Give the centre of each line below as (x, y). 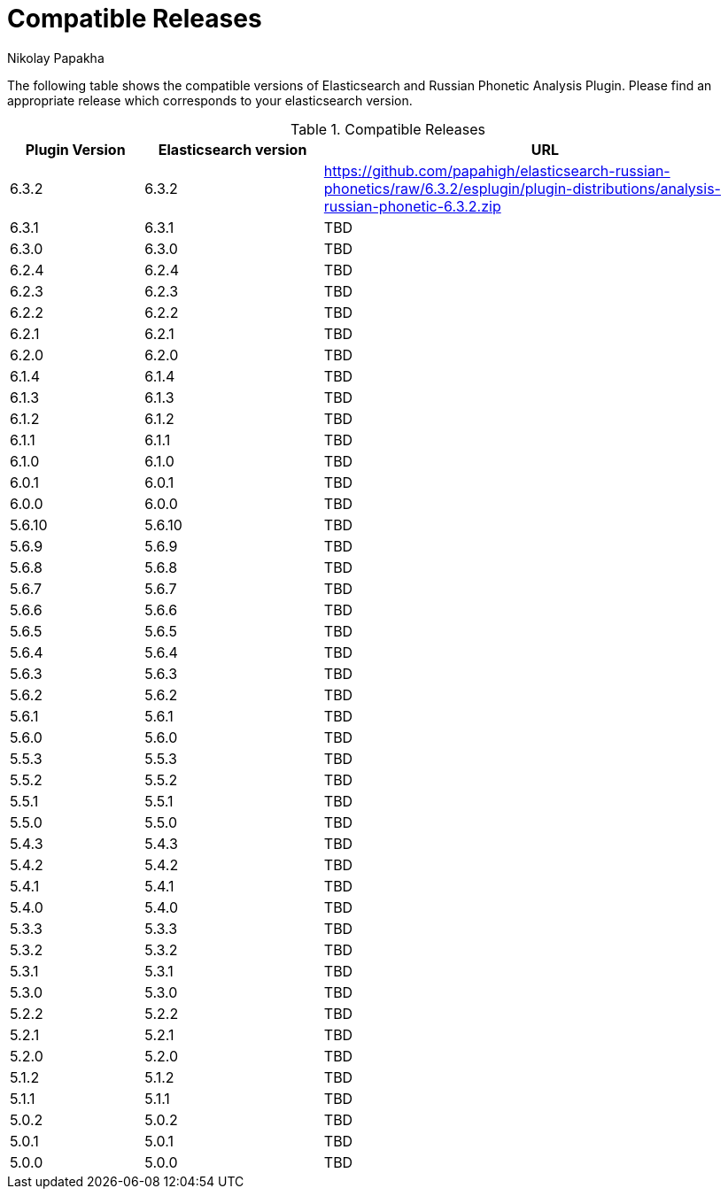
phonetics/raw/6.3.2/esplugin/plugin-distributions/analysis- (522, 188)
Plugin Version (75, 149)
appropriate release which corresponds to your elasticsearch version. (210, 100)
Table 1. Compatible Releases (388, 129)
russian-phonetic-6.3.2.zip (412, 206)
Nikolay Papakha (56, 58)
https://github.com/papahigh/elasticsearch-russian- (497, 170)
